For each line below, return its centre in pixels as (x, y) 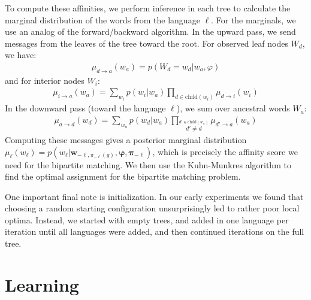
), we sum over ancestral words (233, 108)
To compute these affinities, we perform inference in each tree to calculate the (148, 8)
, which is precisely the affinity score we (225, 151)
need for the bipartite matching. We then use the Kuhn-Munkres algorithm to (148, 164)
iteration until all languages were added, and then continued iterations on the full (155, 231)
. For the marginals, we (253, 19)
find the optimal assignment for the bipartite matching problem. (123, 176)
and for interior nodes (45, 80)
